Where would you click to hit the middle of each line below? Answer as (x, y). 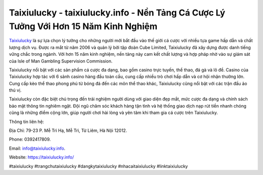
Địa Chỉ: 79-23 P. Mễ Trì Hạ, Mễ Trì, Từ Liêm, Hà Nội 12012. (68, 130)
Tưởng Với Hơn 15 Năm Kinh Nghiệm (83, 26)
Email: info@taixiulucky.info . (37, 148)
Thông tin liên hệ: (27, 122)
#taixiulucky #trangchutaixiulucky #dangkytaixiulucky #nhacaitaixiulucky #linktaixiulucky (98, 166)
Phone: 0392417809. (30, 139)
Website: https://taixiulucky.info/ (41, 157)
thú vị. (15, 90)
